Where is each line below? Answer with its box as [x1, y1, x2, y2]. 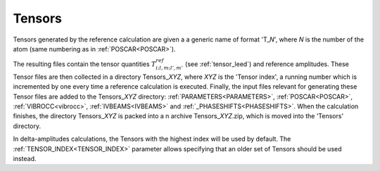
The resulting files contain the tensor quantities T [13, 60, 156, 68]
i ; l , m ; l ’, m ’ [156, 65, 183, 72]
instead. [13, 155, 37, 163]
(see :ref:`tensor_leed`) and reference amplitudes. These [185, 60, 350, 68]
